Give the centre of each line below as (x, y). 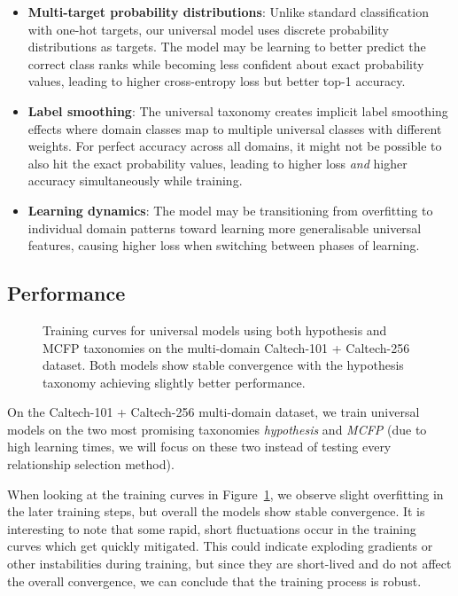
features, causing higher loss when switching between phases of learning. (224, 245)
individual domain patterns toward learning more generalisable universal (225, 227)
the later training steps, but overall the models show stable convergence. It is (216, 511)
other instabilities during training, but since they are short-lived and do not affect (229, 564)
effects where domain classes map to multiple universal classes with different (235, 128)
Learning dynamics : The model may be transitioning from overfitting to (230, 210)
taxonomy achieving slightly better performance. (174, 382)
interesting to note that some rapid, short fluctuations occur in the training (212, 528)
